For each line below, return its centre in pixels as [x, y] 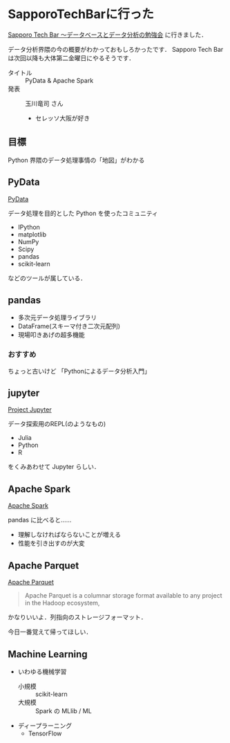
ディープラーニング [45, 725]
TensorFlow [45, 733]
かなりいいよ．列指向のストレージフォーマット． [77, 617]
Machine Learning [48, 654]
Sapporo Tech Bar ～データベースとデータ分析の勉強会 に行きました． [108, 35]
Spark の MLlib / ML [63, 710]
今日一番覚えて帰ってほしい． [50, 632]
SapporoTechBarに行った [81, 14]
